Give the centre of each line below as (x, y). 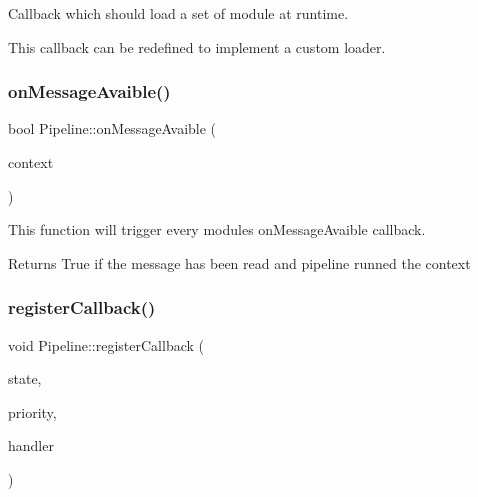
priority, (32, 411)
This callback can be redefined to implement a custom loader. (197, 46)
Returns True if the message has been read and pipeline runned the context (239, 262)
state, (25, 378)
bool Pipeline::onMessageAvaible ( (112, 128)
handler (31, 445)
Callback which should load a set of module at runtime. (178, 13)
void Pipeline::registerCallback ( (106, 344)
